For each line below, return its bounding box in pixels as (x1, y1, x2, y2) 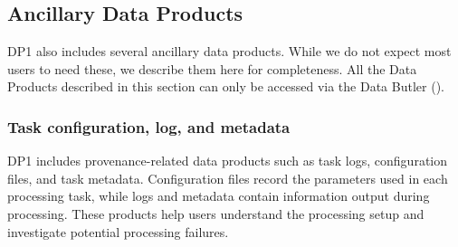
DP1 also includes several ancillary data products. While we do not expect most (7, 42, 452, 61)
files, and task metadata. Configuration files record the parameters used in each (7, 168, 448, 187)
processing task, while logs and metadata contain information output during (7, 186, 430, 205)
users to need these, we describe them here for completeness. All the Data (7, 59, 417, 78)
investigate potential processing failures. (7, 222, 229, 241)
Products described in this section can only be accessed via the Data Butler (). (7, 77, 444, 96)
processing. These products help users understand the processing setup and (7, 204, 425, 223)
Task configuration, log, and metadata (7, 115, 291, 138)
